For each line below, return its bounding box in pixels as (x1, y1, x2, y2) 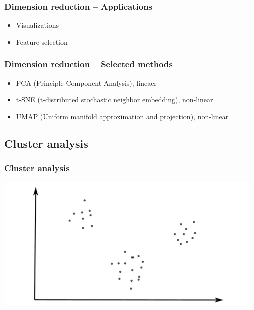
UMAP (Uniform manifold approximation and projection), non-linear (16, 111, 229, 121)
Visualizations (16, 20, 59, 30)
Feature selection (16, 36, 68, 47)
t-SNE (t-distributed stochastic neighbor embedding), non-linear (16, 94, 213, 105)
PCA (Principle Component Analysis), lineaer (16, 77, 157, 88)
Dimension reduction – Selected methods (4, 58, 173, 70)
